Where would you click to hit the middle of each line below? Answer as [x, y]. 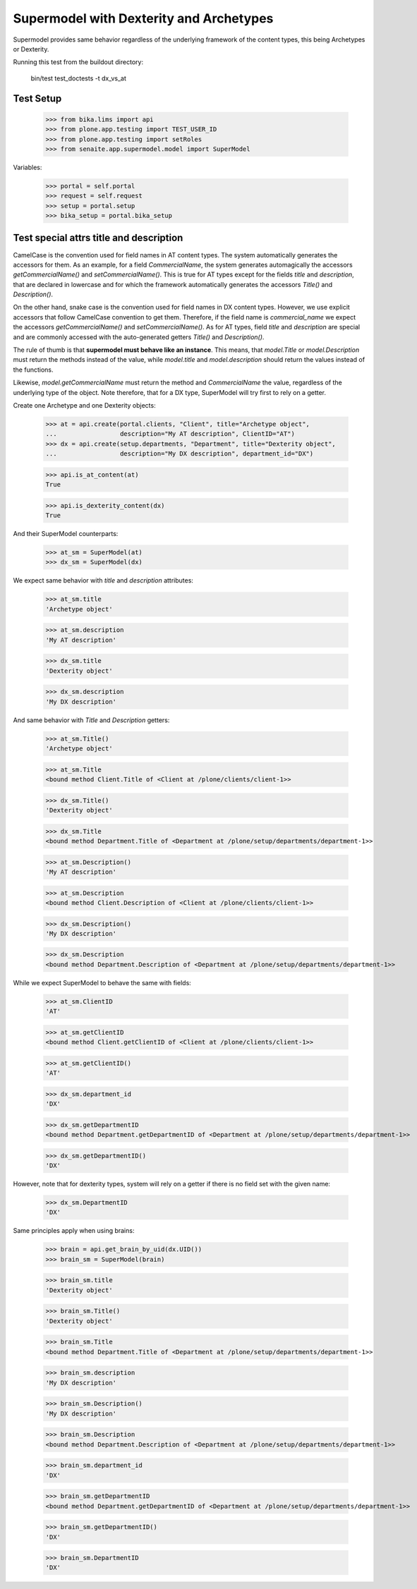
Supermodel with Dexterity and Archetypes [143, 18]
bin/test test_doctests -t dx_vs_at [79, 78]
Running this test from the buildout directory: [78, 62]
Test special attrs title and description [98, 238]
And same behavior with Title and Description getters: [91, 720]
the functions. [33, 370]
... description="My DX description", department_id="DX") [180, 454]
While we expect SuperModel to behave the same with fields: [102, 982]
